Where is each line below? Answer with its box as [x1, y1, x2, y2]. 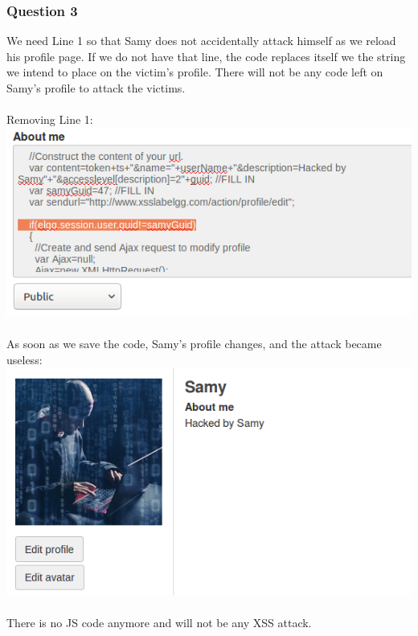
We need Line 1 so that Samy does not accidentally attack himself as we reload [6, 32, 396, 49]
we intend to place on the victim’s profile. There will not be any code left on [6, 64, 383, 80]
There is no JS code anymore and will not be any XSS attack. [6, 613, 312, 630]
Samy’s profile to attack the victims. [6, 80, 186, 96]
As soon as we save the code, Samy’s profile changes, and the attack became [6, 335, 382, 352]
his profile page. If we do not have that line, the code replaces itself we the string [6, 47, 406, 64]
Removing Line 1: [6, 111, 93, 128]
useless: [6, 351, 43, 367]
